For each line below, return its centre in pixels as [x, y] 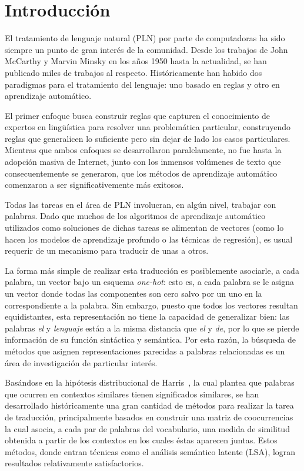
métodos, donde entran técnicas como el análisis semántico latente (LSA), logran [150, 451]
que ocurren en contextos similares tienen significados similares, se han [132, 394]
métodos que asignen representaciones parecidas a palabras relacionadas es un [145, 351]
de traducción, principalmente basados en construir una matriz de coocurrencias [149, 417]
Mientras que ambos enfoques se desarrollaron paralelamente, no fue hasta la [143, 150]
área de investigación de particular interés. [81, 362]
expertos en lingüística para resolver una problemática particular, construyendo [148, 127]
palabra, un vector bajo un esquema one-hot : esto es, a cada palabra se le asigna [149, 282]
